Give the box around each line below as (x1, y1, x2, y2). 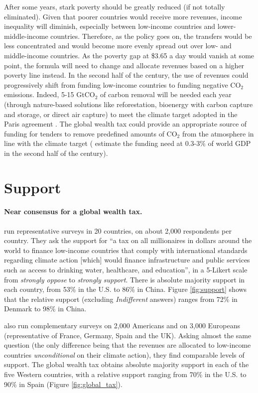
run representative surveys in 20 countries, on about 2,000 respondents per (4, 225, 232, 236)
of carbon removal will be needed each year (100, 89, 232, 100)
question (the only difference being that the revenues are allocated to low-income (4, 340, 251, 350)
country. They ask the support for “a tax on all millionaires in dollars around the (4, 235, 252, 246)
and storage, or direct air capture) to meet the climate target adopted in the (4, 109, 238, 119)
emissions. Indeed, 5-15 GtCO (4, 89, 95, 100)
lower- (217, 21, 236, 31)
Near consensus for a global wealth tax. (4, 206, 142, 217)
